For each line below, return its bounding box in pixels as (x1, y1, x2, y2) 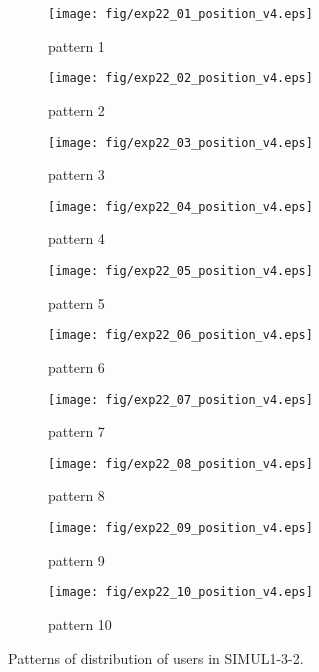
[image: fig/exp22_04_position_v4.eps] (48, 199, 313, 214)
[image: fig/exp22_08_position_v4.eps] (48, 456, 313, 471)
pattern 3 (48, 164, 105, 185)
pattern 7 (48, 421, 105, 442)
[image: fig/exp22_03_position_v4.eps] (48, 135, 313, 150)
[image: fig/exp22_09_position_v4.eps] (48, 521, 313, 535)
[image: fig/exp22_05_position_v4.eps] (48, 264, 313, 278)
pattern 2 (48, 99, 105, 120)
